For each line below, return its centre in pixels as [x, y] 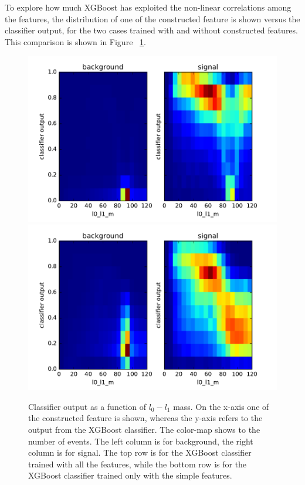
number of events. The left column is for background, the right [141, 441]
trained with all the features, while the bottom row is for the [138, 464]
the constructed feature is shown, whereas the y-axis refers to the [145, 418]
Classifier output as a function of [87, 406]
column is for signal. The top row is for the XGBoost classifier [140, 452]
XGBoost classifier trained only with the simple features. [130, 475]
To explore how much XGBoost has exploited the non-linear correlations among [148, 7]
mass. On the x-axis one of [221, 406]
